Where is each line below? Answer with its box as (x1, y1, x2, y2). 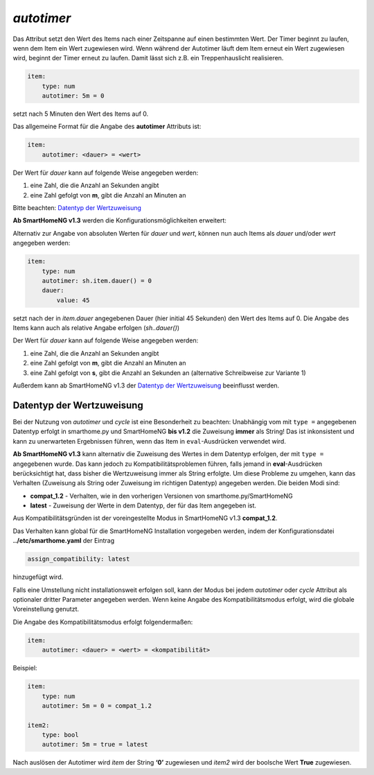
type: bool (42, 731, 79, 739)
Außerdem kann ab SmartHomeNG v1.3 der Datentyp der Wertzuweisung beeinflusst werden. (12, 381, 280, 390)
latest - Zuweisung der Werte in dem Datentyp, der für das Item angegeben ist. (30, 501, 256, 510)
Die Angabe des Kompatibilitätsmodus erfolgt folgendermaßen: (12, 618, 193, 626)
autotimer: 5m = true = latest (42, 740, 148, 749)
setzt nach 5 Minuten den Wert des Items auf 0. (12, 110, 149, 118)
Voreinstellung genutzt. (12, 605, 80, 613)
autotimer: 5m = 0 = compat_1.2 (42, 702, 152, 710)
